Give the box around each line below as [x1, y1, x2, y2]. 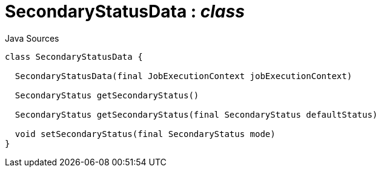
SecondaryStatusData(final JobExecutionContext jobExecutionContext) [15, 71, 353, 81]
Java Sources [5, 33, 59, 43]
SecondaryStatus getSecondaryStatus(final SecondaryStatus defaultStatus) [15, 109, 378, 119]
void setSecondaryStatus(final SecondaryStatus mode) [15, 129, 276, 139]
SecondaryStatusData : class [5, 1, 245, 22]
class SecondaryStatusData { [5, 51, 143, 62]
